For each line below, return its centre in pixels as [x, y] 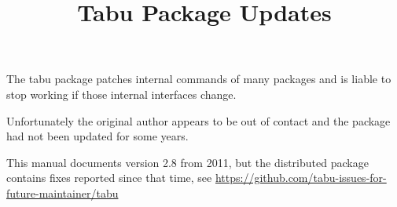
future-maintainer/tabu [62, 192]
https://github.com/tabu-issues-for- [301, 178]
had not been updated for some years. [97, 136]
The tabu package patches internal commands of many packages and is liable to [199, 79]
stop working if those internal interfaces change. [121, 94]
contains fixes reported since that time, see [109, 178]
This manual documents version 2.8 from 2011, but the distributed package [187, 162]
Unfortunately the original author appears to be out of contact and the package [198, 120]
